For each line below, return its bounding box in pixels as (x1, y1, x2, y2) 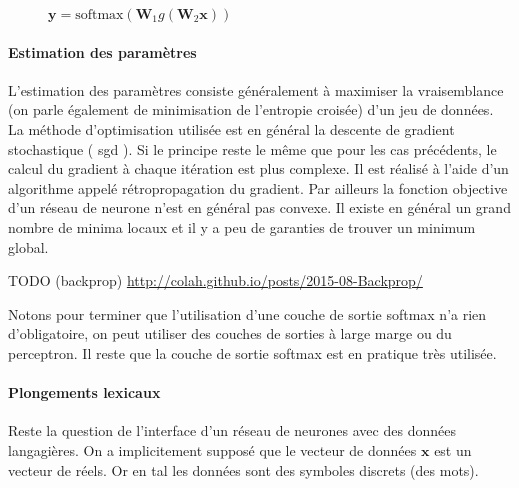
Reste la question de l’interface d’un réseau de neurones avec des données (8, 420, 456, 441)
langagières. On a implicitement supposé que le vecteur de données (8, 439, 417, 460)
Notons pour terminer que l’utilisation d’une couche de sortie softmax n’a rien (8, 303, 487, 324)
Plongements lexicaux (8, 382, 161, 403)
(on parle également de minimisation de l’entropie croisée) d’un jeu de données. (8, 99, 494, 120)
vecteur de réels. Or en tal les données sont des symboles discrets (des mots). (8, 459, 479, 480)
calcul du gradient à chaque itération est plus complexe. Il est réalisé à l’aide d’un (8, 158, 509, 179)
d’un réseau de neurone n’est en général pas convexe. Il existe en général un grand (8, 197, 511, 218)
